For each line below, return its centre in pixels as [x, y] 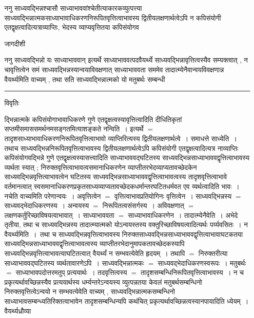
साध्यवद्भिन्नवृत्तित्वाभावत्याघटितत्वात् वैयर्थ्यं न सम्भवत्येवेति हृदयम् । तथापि [95, 253]
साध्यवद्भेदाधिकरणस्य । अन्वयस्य [47, 205]
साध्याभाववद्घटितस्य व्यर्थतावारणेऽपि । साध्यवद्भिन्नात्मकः [74, 263]
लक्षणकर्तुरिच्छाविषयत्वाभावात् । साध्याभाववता [59, 215]
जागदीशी [15, 43]
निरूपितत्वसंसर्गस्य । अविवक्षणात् [143, 205]
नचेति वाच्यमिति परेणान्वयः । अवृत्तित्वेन [53, 196]
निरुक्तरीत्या [213, 253]
